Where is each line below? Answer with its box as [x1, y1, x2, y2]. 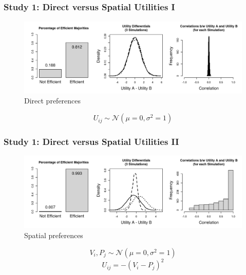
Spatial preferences [24, 230, 83, 241]
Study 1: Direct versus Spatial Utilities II [4, 135, 179, 147]
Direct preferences [24, 95, 81, 106]
